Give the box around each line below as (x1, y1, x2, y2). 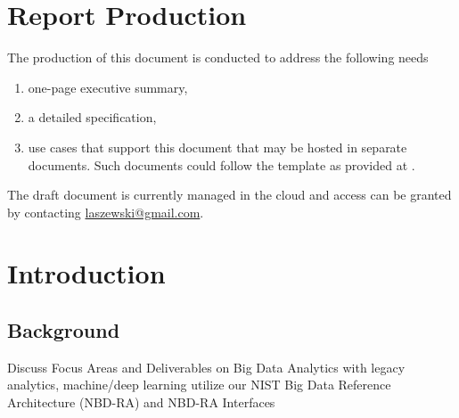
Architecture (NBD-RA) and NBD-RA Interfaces (7, 393, 275, 412)
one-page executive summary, (28, 78, 188, 96)
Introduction (7, 255, 166, 291)
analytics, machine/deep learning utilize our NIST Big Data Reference (7, 375, 391, 394)
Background (7, 316, 120, 344)
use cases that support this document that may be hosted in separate (28, 137, 407, 156)
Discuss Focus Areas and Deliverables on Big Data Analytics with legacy (7, 357, 406, 376)
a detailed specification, (28, 108, 157, 127)
